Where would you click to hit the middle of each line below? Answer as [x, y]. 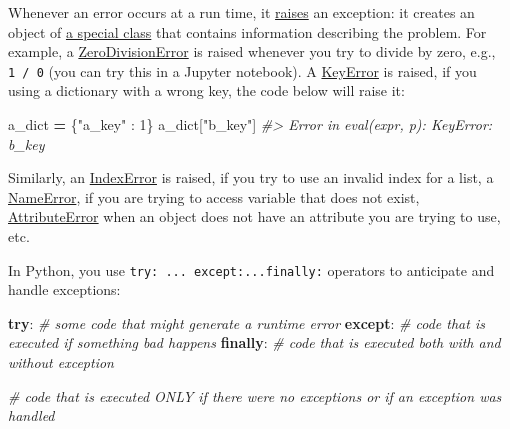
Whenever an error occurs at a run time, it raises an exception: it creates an [241, 12]
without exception [61, 362]
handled [31, 415]
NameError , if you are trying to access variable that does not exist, [214, 196]
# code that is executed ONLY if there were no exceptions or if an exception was [255, 395]
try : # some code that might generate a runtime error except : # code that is [246, 322]
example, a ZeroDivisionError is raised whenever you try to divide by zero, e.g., [252, 51]
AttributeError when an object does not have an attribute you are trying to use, [254, 216]
